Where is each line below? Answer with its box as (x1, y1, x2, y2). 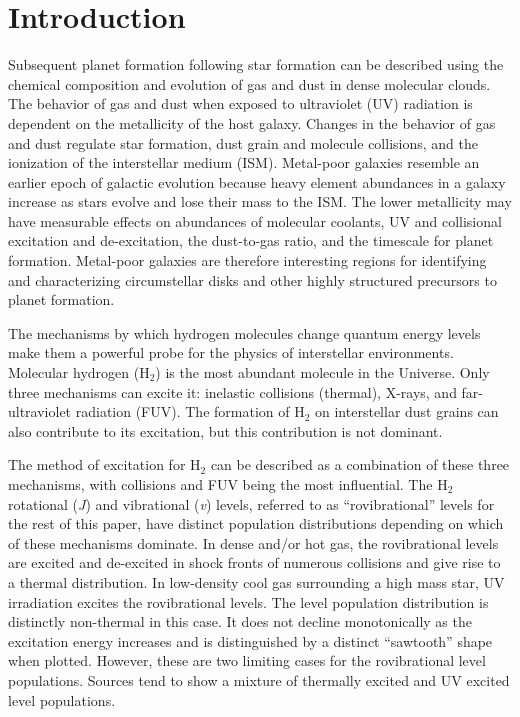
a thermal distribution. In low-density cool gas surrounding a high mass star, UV (8, 571, 505, 592)
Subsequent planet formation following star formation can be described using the (8, 54, 504, 75)
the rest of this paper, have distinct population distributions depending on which (8, 513, 504, 534)
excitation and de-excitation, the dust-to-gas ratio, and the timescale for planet (8, 230, 494, 251)
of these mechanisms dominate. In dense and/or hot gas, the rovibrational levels (8, 532, 499, 553)
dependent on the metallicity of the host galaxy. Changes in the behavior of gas (8, 112, 496, 133)
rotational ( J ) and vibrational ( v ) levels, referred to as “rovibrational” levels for (8, 493, 495, 514)
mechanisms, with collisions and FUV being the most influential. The (8, 474, 433, 494)
